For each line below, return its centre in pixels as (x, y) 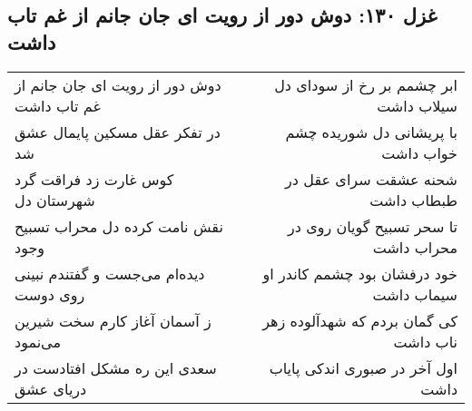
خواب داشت (419, 152)
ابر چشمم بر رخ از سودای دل (366, 84)
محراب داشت (415, 247)
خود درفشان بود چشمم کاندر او (360, 273)
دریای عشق (51, 388)
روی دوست (50, 294)
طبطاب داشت (413, 200)
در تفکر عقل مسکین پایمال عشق (118, 132)
